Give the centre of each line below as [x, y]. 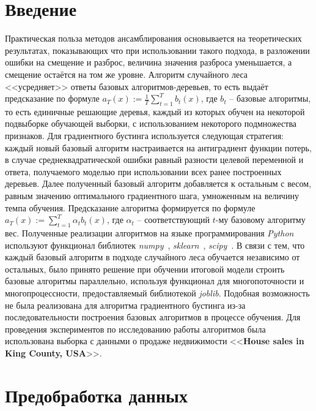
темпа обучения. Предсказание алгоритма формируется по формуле [130, 207]
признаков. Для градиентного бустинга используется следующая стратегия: [144, 136]
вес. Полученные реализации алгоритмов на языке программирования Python [149, 233]
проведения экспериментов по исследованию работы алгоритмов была [135, 329]
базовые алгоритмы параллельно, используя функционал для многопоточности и [155, 281]
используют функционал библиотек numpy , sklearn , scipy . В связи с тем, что [155, 245]
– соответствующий [174, 220]
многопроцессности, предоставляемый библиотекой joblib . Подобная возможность [157, 293]
